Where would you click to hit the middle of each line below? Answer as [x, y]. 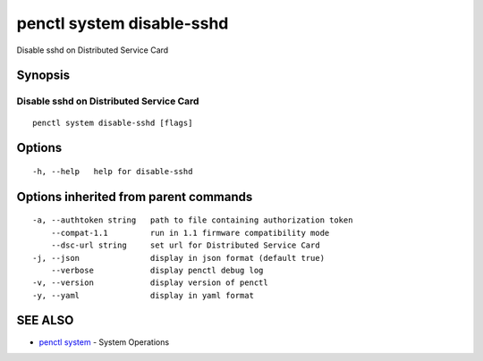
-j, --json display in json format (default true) [179, 258]
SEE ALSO [45, 320]
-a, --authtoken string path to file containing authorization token [193, 220]
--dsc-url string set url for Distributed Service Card [186, 245]
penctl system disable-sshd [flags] [113, 122]
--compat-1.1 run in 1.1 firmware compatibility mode [190, 233]
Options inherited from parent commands [135, 197]
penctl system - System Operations [104, 342]
